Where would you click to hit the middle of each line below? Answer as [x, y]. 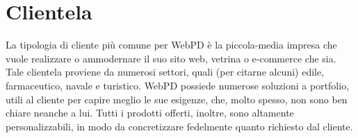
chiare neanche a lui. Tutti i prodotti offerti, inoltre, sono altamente [150, 113]
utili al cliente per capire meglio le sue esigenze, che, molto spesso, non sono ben [177, 99]
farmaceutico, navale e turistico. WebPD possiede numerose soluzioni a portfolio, [178, 85]
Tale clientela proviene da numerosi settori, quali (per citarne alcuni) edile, [165, 72]
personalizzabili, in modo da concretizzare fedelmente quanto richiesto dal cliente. [179, 126]
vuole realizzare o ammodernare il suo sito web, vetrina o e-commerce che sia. [171, 58]
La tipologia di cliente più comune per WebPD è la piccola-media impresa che [171, 45]
